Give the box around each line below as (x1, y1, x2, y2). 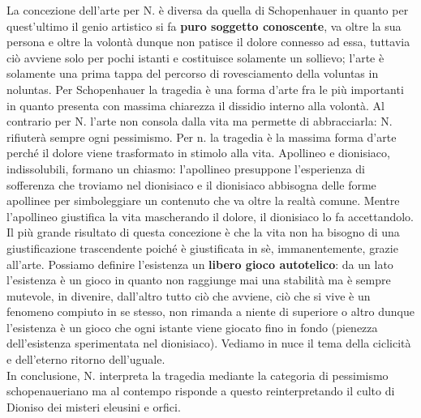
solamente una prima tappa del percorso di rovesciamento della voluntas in (6, 65, 379, 82)
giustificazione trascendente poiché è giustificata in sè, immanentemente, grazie (6, 239, 398, 256)
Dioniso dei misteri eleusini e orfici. (6, 398, 181, 415)
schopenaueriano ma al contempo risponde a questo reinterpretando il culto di (6, 382, 395, 399)
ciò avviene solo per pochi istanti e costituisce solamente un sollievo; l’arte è (6, 49, 384, 66)
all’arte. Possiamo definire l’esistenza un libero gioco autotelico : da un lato (6, 255, 393, 272)
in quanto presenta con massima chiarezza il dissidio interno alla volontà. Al (6, 96, 384, 113)
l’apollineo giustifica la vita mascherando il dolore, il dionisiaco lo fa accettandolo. (6, 207, 415, 224)
